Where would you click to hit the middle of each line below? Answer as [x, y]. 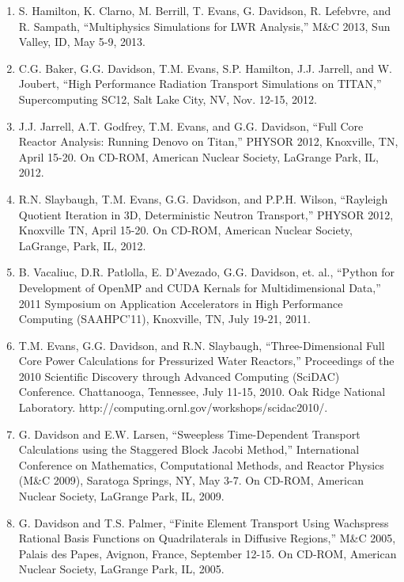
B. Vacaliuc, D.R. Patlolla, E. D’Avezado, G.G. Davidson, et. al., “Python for [206, 272]
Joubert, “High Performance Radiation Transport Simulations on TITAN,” [200, 84]
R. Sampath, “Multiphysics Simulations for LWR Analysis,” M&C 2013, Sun [204, 26]
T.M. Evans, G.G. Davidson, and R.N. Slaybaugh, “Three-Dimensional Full [202, 345]
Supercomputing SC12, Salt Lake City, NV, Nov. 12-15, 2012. [168, 99]
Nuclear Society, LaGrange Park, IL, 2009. [121, 496]
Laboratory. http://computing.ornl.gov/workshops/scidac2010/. [173, 407]
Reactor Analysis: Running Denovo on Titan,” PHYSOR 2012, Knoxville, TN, [208, 141]
